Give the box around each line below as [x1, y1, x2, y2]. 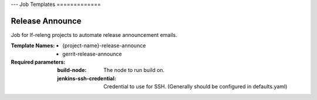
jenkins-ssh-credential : [57, 75, 117, 82]
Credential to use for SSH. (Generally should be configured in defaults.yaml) [103, 83, 288, 90]
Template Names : [11, 42, 55, 49]
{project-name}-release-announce [62, 42, 146, 49]
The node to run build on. [103, 67, 165, 74]
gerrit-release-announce [62, 50, 123, 57]
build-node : [57, 67, 87, 74]
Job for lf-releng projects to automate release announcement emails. [11, 31, 177, 38]
